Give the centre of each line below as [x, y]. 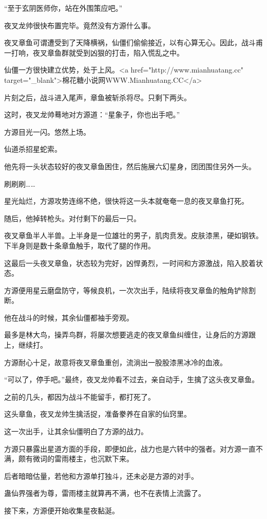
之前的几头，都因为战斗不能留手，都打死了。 [80, 396]
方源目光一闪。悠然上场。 [47, 131]
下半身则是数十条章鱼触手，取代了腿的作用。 [80, 245]
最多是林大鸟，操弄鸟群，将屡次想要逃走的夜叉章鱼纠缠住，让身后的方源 [126, 335]
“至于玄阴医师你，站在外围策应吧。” [63, 8]
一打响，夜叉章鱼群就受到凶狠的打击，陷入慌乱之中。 [94, 52]
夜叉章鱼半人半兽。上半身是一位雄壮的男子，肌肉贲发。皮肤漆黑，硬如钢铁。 [133, 235]
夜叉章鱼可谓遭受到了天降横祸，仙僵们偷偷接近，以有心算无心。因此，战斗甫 [133, 42]
